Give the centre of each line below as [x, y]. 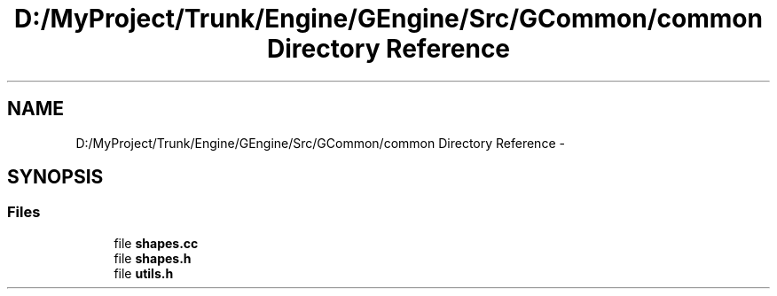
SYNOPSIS [55, 177]
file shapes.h [153, 258]
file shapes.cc [156, 243]
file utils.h [144, 273]
